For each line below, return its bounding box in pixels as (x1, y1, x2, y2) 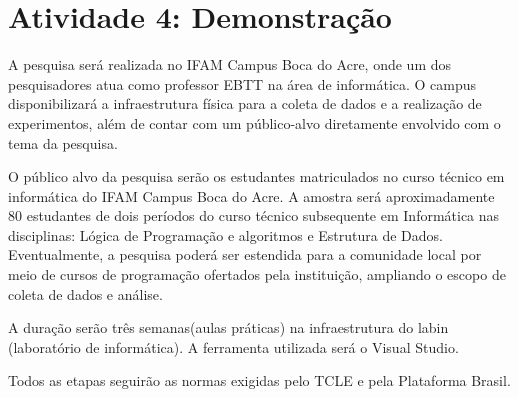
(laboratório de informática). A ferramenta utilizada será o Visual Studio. (8, 336, 459, 357)
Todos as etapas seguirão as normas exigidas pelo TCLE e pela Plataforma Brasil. (8, 370, 511, 391)
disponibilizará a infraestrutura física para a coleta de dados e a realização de (8, 93, 482, 114)
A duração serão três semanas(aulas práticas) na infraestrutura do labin (8, 317, 449, 338)
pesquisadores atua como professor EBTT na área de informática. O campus (8, 73, 477, 94)
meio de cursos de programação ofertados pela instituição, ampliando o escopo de (8, 264, 506, 285)
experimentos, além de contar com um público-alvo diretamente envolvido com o (8, 112, 501, 133)
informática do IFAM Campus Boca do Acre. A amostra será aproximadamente (8, 185, 495, 206)
